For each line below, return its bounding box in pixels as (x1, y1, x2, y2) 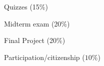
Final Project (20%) (4, 35, 65, 45)
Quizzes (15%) (4, 1, 48, 11)
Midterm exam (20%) (4, 18, 70, 28)
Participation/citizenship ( (4, 51, 85, 62)
